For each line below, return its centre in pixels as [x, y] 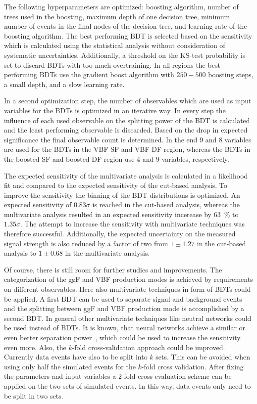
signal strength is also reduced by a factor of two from [86, 243]
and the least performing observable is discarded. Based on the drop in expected [126, 130]
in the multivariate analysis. [107, 253]
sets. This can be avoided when [203, 357]
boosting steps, [231, 74]
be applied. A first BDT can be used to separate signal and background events [123, 298]
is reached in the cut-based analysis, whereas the [166, 204]
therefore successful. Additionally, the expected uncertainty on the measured [120, 234]
